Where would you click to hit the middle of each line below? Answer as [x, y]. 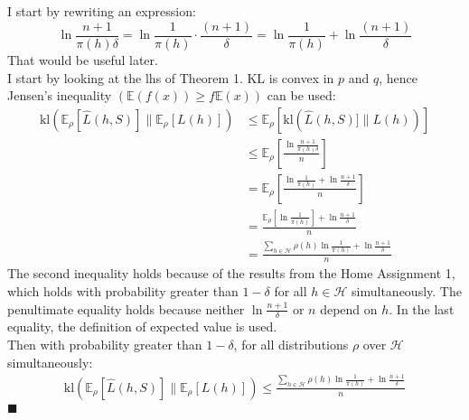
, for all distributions [291, 345]
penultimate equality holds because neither [126, 308]
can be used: [301, 95]
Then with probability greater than [105, 345]
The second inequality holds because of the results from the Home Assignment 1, [231, 273]
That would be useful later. [83, 60]
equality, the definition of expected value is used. [142, 327]
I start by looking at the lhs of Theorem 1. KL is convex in [171, 77]
